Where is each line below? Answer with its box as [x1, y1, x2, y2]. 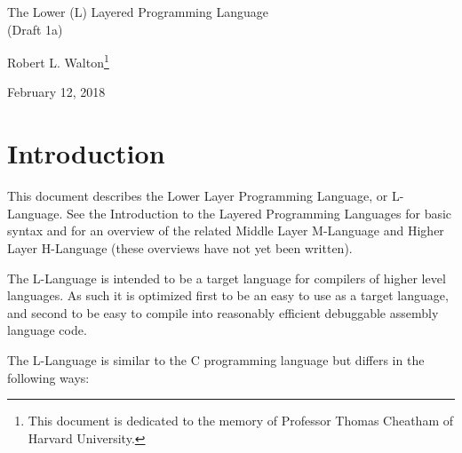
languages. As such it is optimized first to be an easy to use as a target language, [7, 286, 449, 305]
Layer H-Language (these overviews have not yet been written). [7, 238, 353, 257]
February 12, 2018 [7, 83, 106, 101]
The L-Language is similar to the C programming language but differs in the [7, 350, 425, 369]
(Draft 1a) [7, 20, 63, 38]
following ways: [7, 368, 90, 386]
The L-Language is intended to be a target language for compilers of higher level [7, 268, 446, 287]
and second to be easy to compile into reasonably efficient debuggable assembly [7, 303, 439, 322]
